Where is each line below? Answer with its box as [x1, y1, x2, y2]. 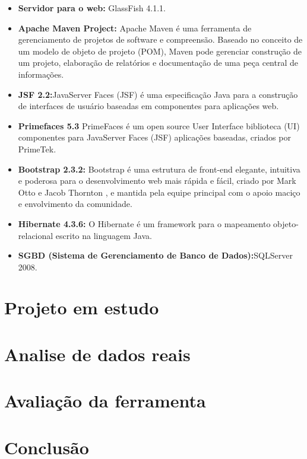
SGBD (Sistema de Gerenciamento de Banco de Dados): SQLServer [18, 249, 293, 262]
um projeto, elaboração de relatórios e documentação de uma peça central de [18, 56, 298, 69]
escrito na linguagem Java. [55, 229, 152, 241]
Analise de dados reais [4, 342, 191, 366]
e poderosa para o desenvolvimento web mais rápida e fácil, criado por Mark [18, 174, 296, 187]
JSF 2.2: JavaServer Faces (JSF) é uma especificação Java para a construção [18, 88, 298, 100]
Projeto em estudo [4, 295, 159, 320]
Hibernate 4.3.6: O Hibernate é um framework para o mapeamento [18, 217, 271, 230]
